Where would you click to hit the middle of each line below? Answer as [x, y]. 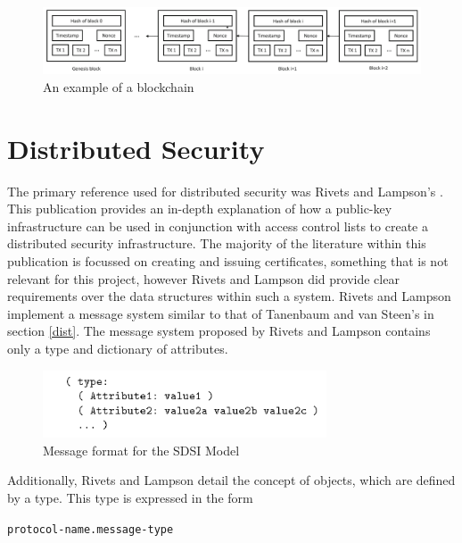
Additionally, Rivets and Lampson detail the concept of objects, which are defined [231, 480]
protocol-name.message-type [91, 529]
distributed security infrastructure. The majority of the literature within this [217, 243]
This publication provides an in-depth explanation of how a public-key [200, 209]
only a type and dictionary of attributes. [118, 349]
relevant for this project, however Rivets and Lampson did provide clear [203, 278]
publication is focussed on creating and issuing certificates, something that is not [228, 261]
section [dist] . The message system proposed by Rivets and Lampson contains [219, 331]
